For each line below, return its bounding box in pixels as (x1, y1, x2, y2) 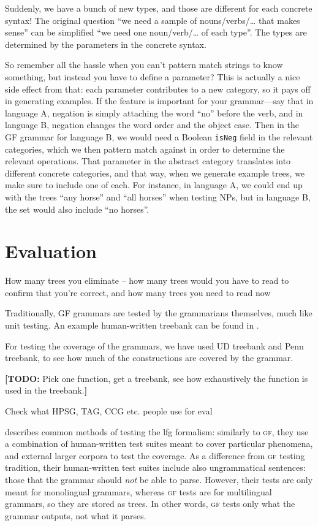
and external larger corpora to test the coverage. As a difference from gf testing (5, 449, 305, 462)
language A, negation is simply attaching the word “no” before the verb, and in (5, 106, 303, 119)
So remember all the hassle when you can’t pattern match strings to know (5, 58, 283, 71)
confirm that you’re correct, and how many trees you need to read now (5, 286, 271, 299)
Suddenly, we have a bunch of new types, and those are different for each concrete (5, 2, 312, 14)
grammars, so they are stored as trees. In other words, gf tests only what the (5, 497, 295, 510)
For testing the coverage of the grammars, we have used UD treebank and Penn (5, 339, 304, 352)
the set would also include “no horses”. (5, 202, 150, 215)
